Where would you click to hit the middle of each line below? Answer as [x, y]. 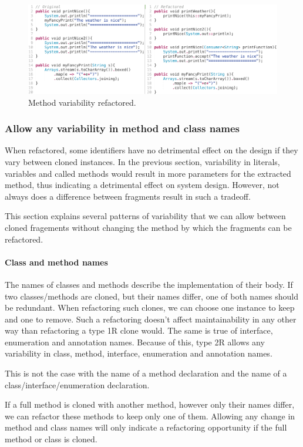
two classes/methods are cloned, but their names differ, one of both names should [151, 296]
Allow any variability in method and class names [122, 128]
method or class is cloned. [51, 439]
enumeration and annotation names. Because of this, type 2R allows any [135, 342]
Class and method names [56, 262]
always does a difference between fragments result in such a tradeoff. [128, 196]
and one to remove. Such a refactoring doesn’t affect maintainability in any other [151, 319]
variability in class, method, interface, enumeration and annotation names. [139, 353]
